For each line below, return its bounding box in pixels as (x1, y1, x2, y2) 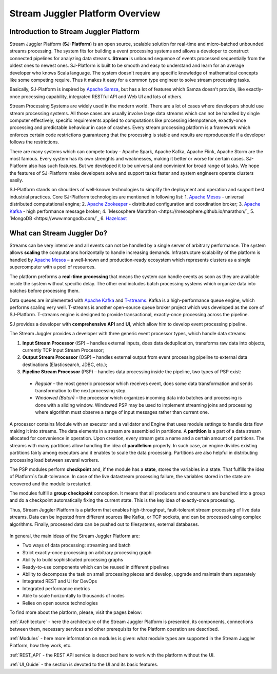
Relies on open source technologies (22, 599, 98, 606)
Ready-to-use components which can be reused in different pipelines (22, 563, 169, 570)
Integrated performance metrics (22, 585, 90, 591)
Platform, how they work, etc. (9, 643, 72, 649)
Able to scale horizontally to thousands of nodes (22, 593, 125, 599)
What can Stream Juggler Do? (9, 229, 108, 238)
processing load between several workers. (9, 457, 100, 463)
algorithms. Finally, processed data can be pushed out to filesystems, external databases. (9, 521, 200, 527)
